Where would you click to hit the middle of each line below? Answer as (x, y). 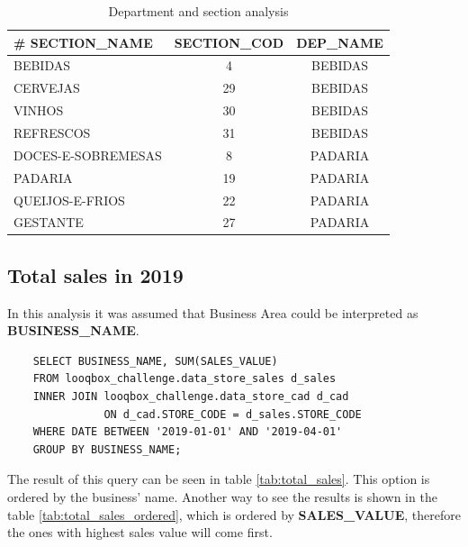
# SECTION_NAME (83, 42)
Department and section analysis (198, 11)
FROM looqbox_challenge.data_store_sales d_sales (184, 379)
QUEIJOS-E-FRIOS (69, 200)
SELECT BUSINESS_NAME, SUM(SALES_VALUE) (155, 361)
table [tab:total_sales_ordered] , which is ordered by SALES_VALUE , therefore (234, 514)
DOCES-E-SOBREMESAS (88, 155)
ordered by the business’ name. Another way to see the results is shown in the (222, 496)
